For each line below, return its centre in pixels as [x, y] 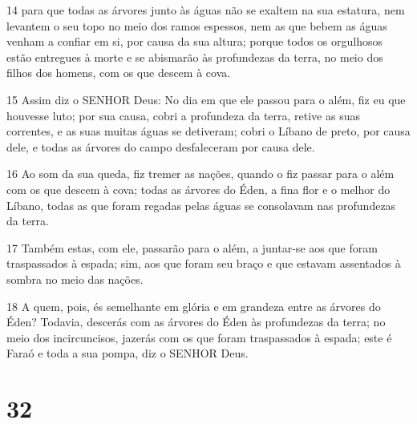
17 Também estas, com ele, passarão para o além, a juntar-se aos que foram [192, 247]
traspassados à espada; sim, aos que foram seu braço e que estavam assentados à [204, 263]
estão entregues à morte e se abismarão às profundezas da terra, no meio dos [195, 57]
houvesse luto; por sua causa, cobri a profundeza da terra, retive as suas [183, 115]
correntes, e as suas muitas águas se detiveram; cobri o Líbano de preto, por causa [208, 131]
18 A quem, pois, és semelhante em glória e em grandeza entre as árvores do [194, 306]
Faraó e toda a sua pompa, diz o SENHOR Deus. [128, 353]
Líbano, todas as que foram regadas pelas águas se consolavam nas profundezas [201, 205]
